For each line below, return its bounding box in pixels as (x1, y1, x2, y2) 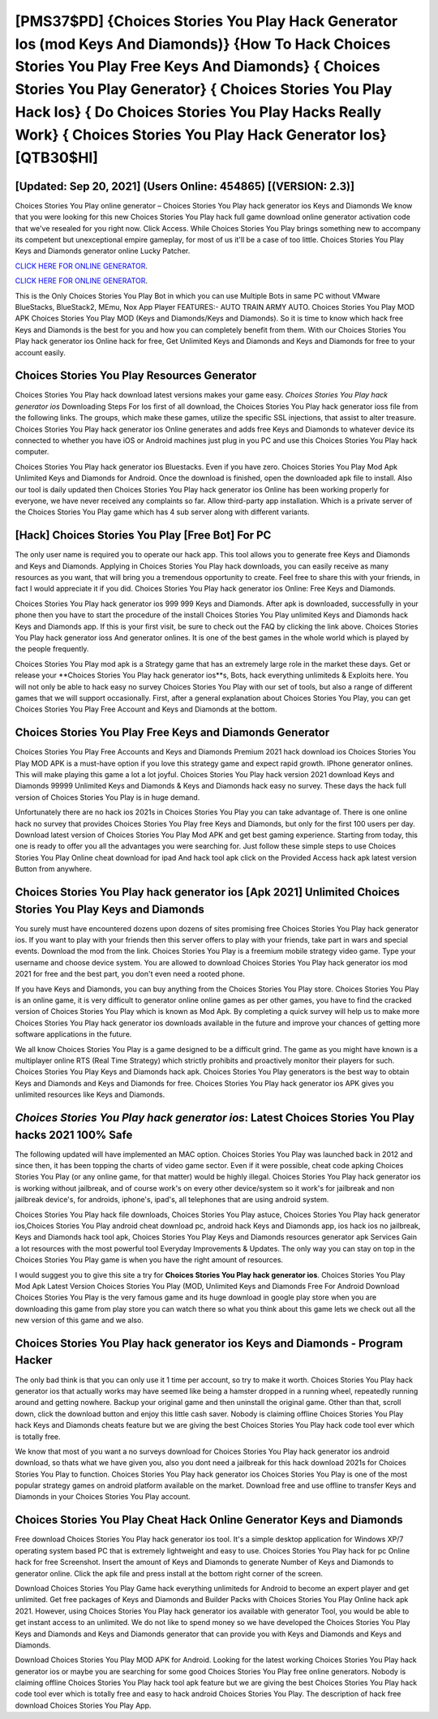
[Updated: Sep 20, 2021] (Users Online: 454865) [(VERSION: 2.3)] (15, 179, 355, 193)
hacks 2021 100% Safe (15, 1128, 133, 1141)
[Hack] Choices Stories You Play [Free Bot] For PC (15, 528, 272, 543)
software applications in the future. (15, 1029, 132, 1039)
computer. (15, 447, 49, 457)
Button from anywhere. (15, 864, 92, 874)
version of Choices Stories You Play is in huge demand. (15, 792, 200, 802)
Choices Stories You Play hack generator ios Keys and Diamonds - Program (15, 1336, 403, 1350)
